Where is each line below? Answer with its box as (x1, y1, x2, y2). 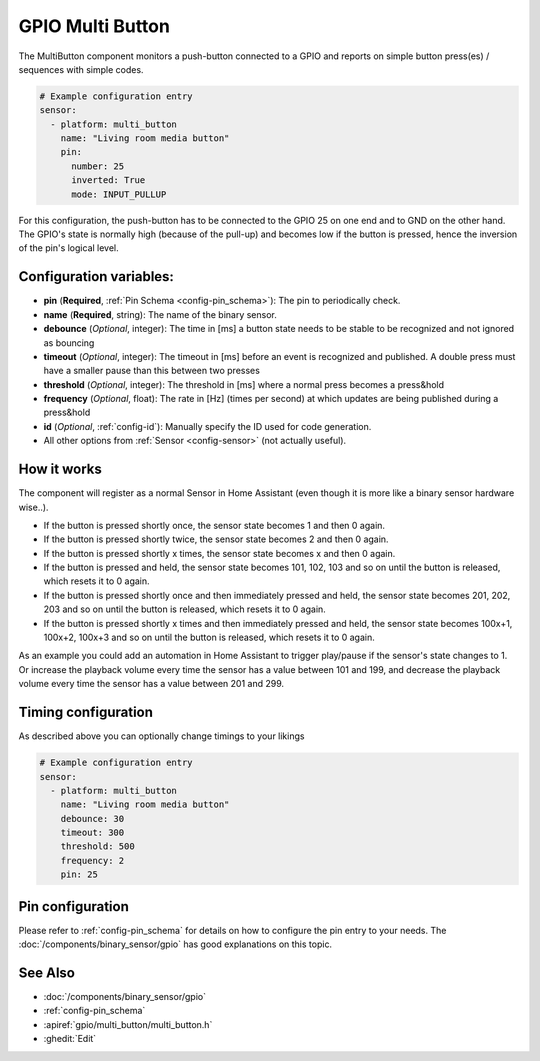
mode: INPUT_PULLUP (71, 188, 167, 200)
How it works (18, 461, 102, 478)
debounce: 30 (60, 813, 125, 824)
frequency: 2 (60, 855, 125, 866)
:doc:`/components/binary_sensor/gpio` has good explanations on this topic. (18, 938, 333, 950)
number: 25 (71, 160, 125, 172)
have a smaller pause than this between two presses (43, 365, 260, 377)
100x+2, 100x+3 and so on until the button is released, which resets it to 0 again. (43, 631, 375, 644)
